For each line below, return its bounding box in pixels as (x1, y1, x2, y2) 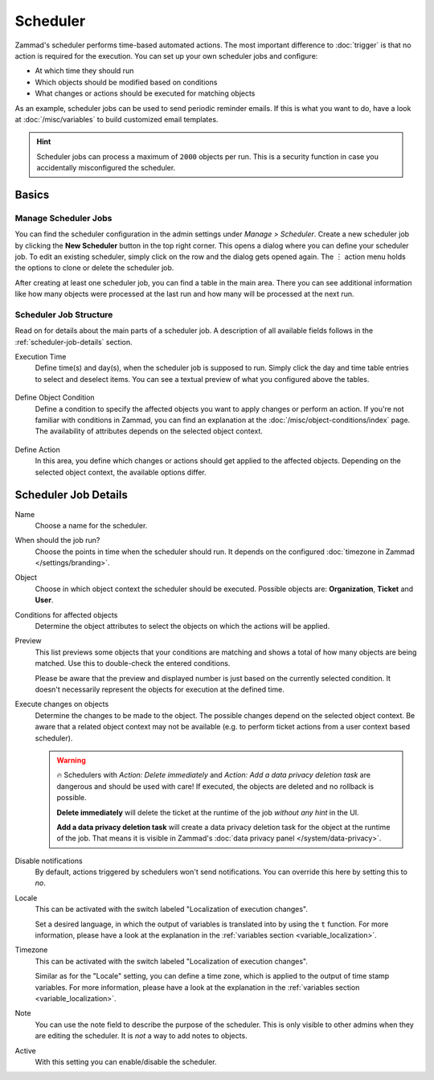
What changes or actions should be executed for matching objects (35, 88, 256, 98)
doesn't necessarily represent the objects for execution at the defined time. (35, 684, 285, 694)
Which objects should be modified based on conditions (35, 77, 218, 87)
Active (14, 1045, 36, 1055)
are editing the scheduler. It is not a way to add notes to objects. (35, 1031, 248, 1041)
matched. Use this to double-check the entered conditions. (35, 659, 231, 668)
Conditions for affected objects (14, 610, 118, 619)
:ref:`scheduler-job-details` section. (14, 337, 133, 347)
